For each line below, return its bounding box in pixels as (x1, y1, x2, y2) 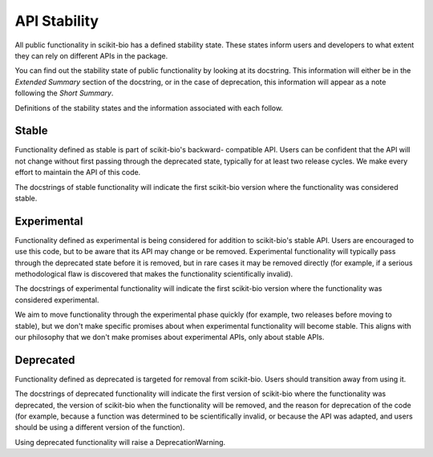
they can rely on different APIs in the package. (14, 51, 168, 60)
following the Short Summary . (14, 88, 114, 98)
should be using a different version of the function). (14, 423, 185, 432)
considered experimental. (14, 295, 99, 305)
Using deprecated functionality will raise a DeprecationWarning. (14, 437, 226, 447)
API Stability (14, 12, 99, 30)
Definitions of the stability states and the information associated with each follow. (14, 103, 284, 112)
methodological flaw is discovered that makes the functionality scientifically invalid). (14, 269, 293, 279)
